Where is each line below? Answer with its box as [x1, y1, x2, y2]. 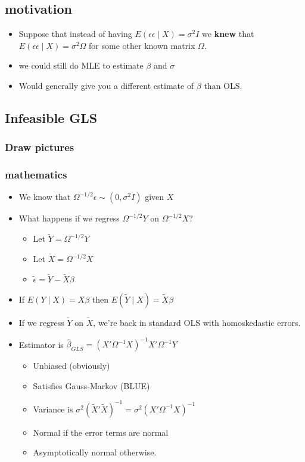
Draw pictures [5, 140, 74, 155]
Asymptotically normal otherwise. [33, 446, 157, 458]
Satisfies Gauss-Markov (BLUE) [33, 379, 150, 392]
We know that [18, 190, 71, 203]
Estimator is [18, 338, 64, 350]
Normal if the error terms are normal [33, 426, 169, 438]
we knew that [202, 27, 254, 40]
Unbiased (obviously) [33, 359, 110, 372]
